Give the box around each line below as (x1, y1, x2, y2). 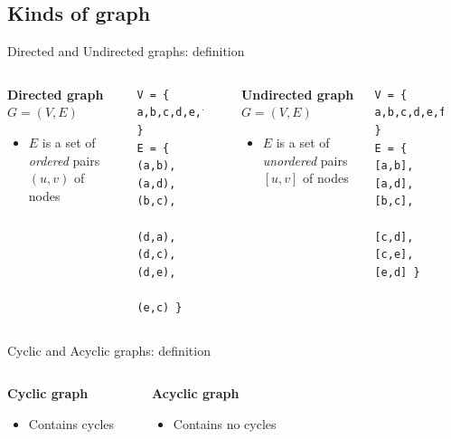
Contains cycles (28, 414, 115, 433)
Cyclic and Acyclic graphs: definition (7, 340, 211, 359)
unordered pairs (262, 150, 348, 169)
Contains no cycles (173, 414, 277, 433)
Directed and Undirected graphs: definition (7, 42, 245, 61)
